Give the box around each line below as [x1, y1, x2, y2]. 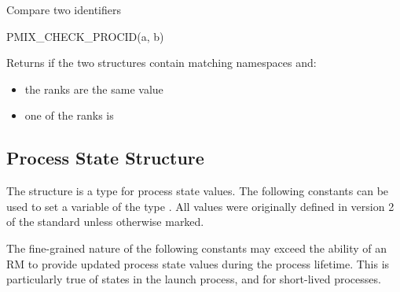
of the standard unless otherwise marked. [6, 213, 204, 230]
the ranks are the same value [24, 80, 163, 97]
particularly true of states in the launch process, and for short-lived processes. [6, 271, 381, 287]
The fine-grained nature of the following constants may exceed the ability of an [6, 239, 387, 256]
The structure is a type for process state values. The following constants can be [6, 183, 389, 199]
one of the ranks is [24, 107, 114, 124]
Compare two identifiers [6, 2, 121, 17]
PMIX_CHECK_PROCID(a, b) [6, 28, 164, 44]
